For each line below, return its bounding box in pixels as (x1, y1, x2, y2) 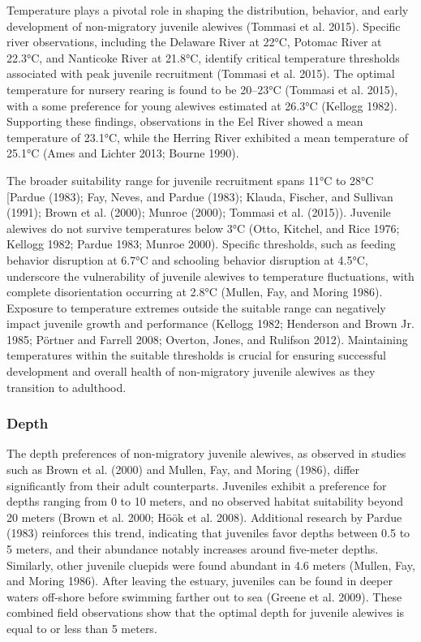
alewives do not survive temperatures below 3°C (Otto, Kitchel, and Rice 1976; (6, 219, 400, 236)
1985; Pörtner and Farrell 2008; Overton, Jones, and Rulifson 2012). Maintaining (6, 330, 408, 347)
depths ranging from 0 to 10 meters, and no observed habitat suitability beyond (6, 493, 403, 510)
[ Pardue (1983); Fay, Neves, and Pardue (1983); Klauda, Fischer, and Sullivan (6, 187, 393, 205)
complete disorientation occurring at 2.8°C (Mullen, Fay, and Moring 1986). (6, 283, 383, 300)
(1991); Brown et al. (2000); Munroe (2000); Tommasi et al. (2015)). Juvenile (6, 204, 391, 221)
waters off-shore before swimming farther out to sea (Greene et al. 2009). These (6, 588, 402, 605)
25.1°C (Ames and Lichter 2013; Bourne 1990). (6, 144, 239, 162)
